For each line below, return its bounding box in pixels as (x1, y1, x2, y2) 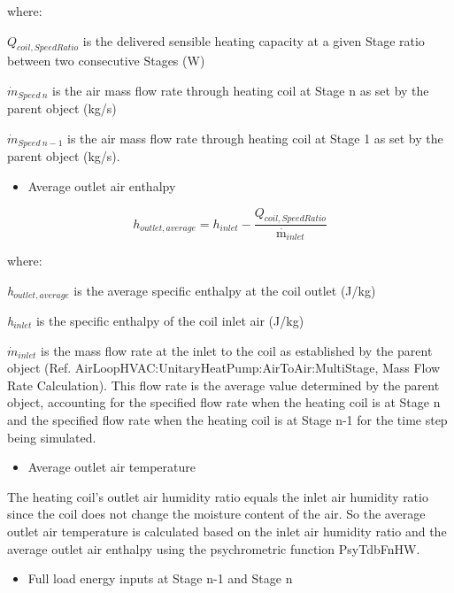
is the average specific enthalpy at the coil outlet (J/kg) (73, 281, 376, 299)
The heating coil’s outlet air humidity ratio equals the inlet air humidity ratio (7, 487, 428, 505)
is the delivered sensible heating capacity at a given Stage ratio (82, 31, 425, 50)
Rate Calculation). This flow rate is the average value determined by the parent (7, 375, 440, 394)
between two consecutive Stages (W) (7, 51, 205, 70)
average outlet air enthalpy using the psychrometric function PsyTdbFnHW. (7, 539, 420, 558)
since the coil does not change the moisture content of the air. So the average (7, 504, 426, 523)
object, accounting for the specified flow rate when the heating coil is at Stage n (7, 393, 441, 412)
